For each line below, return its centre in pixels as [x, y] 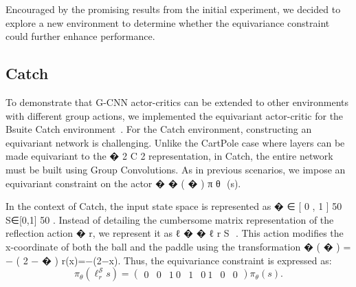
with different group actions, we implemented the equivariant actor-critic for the [175, 115]
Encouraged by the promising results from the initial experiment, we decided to [173, 9]
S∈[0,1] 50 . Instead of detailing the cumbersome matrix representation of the [170, 219]
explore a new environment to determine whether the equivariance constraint [168, 22]
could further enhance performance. [80, 36]
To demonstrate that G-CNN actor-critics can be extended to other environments [177, 102]
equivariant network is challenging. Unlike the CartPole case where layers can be [175, 142]
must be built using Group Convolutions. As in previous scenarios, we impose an [176, 169]
